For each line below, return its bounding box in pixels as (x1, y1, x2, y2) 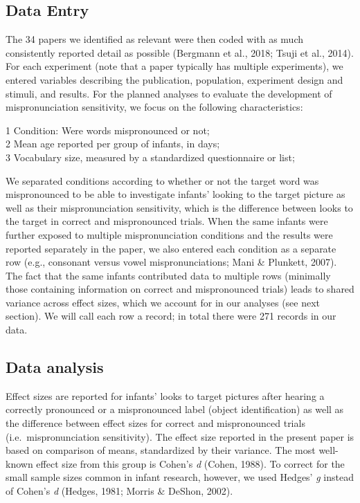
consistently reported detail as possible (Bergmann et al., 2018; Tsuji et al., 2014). (6, 45, 354, 60)
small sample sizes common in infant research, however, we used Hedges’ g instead (6, 470, 354, 484)
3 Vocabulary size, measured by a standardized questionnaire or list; (6, 149, 295, 164)
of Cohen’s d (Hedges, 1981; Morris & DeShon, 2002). (6, 484, 233, 498)
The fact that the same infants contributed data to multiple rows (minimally (6, 268, 331, 282)
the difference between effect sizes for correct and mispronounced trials (6, 416, 305, 430)
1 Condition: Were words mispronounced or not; (6, 122, 210, 137)
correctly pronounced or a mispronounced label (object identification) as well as (6, 402, 344, 417)
